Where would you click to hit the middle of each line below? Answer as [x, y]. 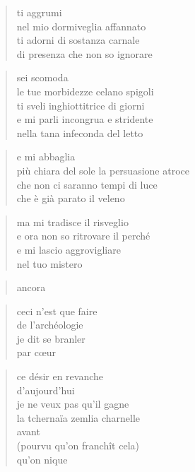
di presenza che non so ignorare [84, 53]
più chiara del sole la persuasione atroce [103, 170]
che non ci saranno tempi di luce [87, 184]
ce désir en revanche [60, 376]
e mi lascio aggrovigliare [69, 249]
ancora [31, 287]
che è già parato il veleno [71, 198]
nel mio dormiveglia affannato [81, 26]
